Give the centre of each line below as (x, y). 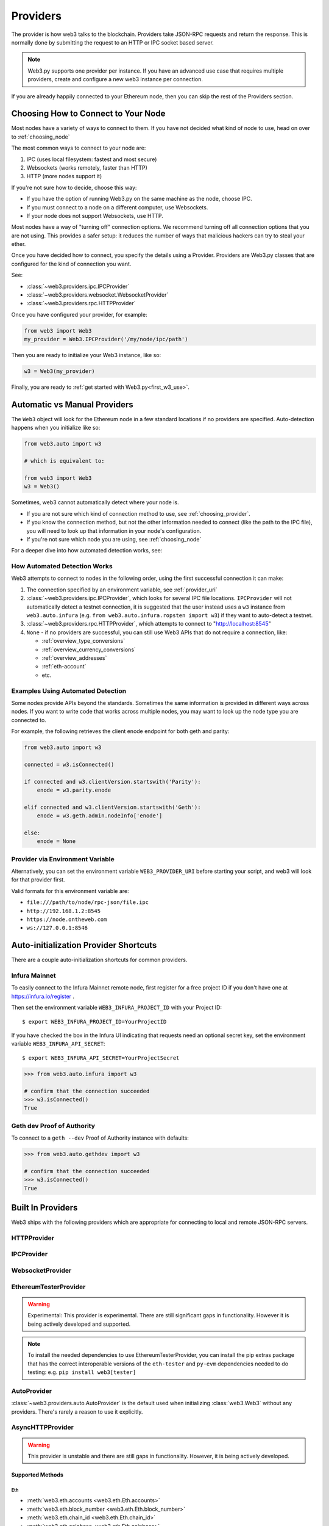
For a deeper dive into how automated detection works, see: (87, 551)
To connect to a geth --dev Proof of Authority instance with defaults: (100, 1138)
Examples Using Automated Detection (69, 691)
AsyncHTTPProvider (43, 1427)
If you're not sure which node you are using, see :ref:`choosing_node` (114, 539)
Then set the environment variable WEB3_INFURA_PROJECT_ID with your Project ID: (117, 1008)
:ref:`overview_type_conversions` (83, 641)
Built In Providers (44, 1208)
